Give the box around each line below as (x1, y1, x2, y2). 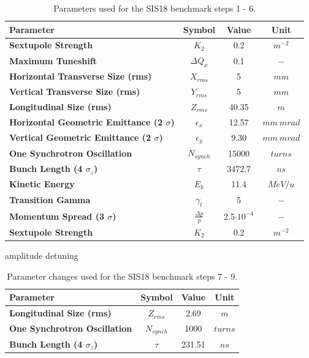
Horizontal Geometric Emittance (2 (9, 115, 163, 128)
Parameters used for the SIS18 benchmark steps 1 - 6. (53, 2, 256, 14)
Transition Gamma (9, 193, 91, 206)
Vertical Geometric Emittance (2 (9, 131, 151, 144)
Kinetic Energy (9, 177, 75, 190)
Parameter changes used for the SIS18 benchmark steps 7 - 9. (7, 269, 238, 282)
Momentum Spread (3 (9, 209, 104, 222)
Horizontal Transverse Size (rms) (9, 70, 152, 83)
